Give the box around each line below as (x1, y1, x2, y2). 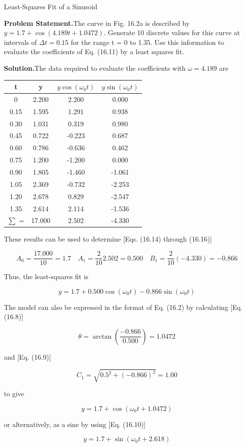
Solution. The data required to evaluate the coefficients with (4, 62, 186, 73)
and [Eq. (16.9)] (4, 351, 51, 362)
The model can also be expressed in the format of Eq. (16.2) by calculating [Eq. (4, 302, 243, 312)
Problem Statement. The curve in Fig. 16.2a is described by (4, 18, 190, 28)
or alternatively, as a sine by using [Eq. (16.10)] (4, 419, 146, 429)
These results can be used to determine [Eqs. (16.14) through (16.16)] (4, 234, 212, 244)
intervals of (4, 37, 37, 47)
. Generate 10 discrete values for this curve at (103, 27, 240, 38)
